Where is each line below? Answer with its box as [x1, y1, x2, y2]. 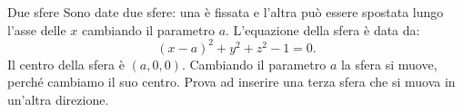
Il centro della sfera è [7, 54, 125, 73]
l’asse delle [7, 20, 66, 39]
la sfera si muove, [340, 54, 438, 73]
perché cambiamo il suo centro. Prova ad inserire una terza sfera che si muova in [7, 72, 456, 91]
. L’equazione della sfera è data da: [226, 20, 420, 39]
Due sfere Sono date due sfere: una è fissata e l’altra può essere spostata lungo [7, 3, 444, 21]
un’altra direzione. [7, 89, 109, 108]
